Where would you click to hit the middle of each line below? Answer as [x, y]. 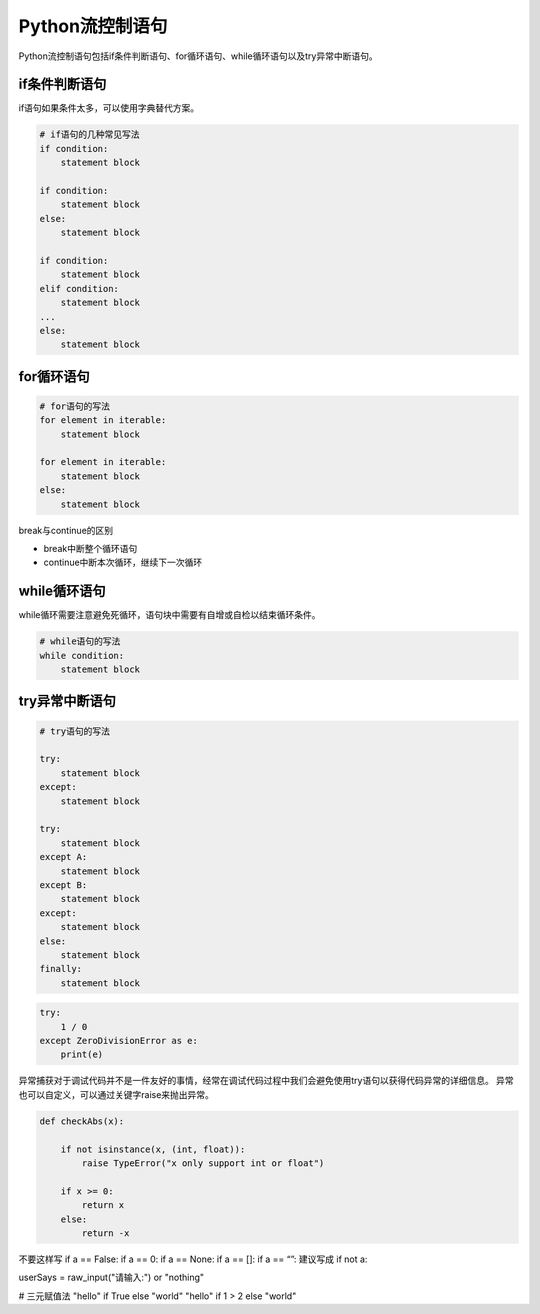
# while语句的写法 [80, 641]
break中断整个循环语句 [90, 548]
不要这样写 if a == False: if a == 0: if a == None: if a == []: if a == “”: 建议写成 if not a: [193, 1259]
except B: [63, 884]
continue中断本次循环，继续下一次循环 [123, 562]
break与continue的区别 [66, 530]
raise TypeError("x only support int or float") [203, 1163]
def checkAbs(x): [82, 1121]
